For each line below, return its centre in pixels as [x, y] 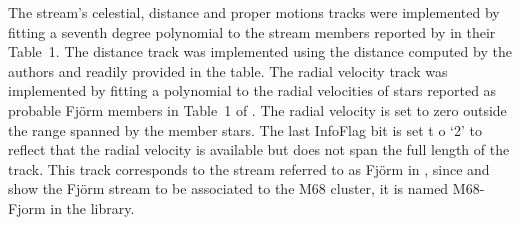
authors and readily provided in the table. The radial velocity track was [228, 70]
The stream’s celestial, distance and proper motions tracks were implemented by [254, 12]
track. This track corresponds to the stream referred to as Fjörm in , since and [249, 168]
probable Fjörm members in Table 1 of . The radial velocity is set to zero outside [257, 109]
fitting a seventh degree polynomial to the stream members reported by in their [252, 31]
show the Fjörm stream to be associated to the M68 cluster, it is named [228, 188]
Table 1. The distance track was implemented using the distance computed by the [260, 51]
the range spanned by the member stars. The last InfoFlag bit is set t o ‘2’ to [245, 129]
